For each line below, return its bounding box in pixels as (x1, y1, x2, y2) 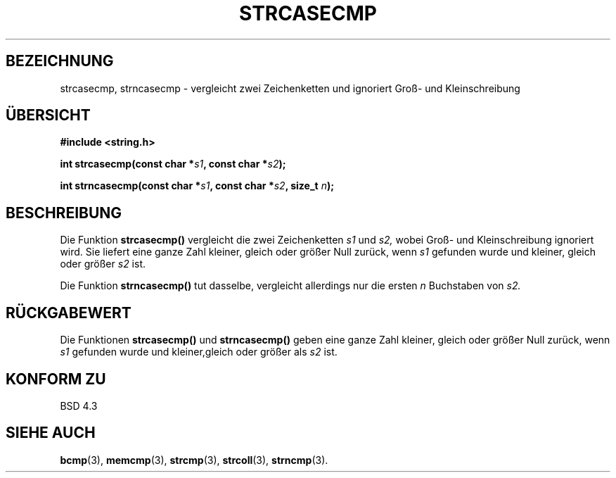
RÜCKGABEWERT (6, 303, 131, 322)
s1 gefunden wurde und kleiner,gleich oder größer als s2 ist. (60, 346, 338, 358)
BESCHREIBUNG (6, 203, 122, 222)
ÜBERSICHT (6, 106, 91, 125)
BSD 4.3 (60, 399, 98, 412)
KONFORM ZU (6, 370, 106, 388)
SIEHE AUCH (6, 424, 96, 442)
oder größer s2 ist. (60, 258, 146, 270)
